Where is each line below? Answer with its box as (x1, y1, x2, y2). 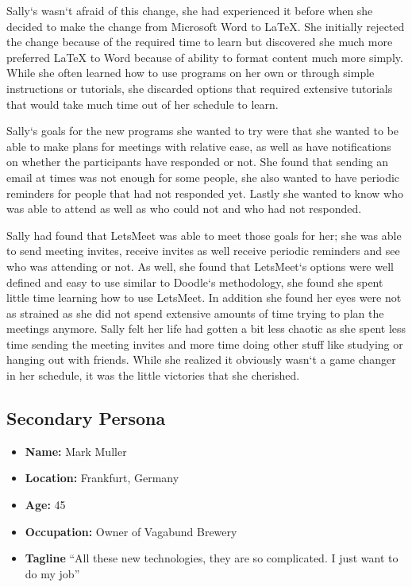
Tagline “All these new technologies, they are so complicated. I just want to (25, 550, 399, 566)
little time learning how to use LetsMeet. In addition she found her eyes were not (6, 289, 402, 306)
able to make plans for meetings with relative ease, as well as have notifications (6, 137, 391, 154)
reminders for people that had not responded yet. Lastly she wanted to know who (6, 184, 403, 201)
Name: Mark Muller (25, 442, 127, 459)
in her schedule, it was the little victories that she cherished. (6, 367, 300, 384)
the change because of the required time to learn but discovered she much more (6, 33, 393, 50)
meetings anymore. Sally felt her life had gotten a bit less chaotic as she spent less (6, 320, 406, 337)
